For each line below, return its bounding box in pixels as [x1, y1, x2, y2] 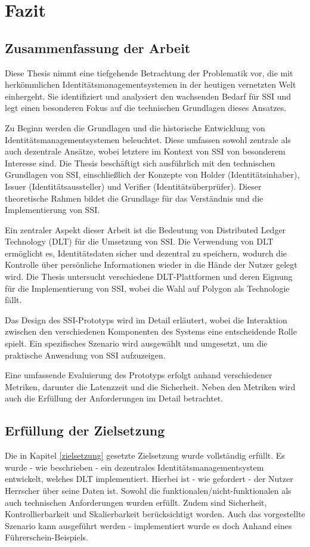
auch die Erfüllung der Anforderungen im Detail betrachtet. [5, 392, 224, 404]
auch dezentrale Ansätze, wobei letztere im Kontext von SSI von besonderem [5, 145, 286, 157]
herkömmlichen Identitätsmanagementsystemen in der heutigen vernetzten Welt [5, 78, 296, 91]
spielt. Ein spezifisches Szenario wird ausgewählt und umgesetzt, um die [5, 337, 268, 350]
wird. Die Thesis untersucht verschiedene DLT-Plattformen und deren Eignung [5, 270, 293, 283]
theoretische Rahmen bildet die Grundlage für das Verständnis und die [5, 191, 263, 204]
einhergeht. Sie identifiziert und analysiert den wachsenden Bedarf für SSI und [5, 89, 292, 102]
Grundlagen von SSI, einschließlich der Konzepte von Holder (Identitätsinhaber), [5, 168, 300, 181]
